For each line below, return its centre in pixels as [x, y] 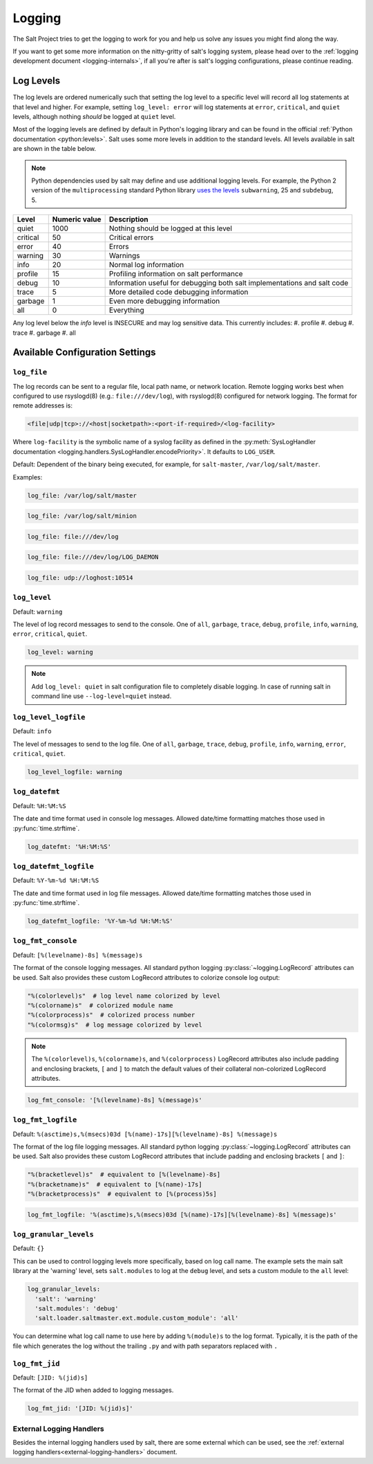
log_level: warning [60, 652]
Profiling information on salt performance [176, 274]
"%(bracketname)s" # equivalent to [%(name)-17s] [115, 1184]
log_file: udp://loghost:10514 [80, 577]
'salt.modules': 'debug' [77, 1309]
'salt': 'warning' [66, 1299]
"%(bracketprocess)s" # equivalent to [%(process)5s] [122, 1194]
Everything [126, 310]
